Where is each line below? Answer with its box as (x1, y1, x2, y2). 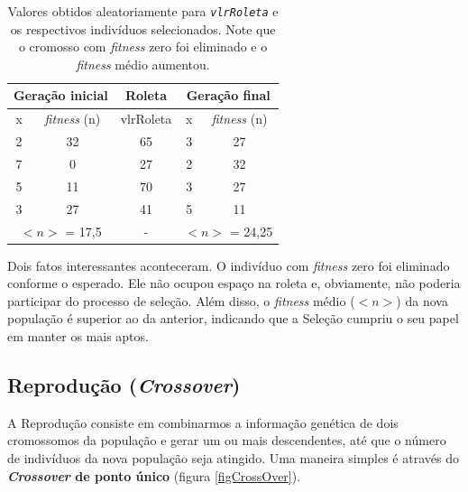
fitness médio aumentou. (76, 54, 210, 73)
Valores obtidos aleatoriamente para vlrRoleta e (7, 2, 279, 20)
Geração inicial (14, 86, 108, 105)
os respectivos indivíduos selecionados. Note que (10, 19, 276, 38)
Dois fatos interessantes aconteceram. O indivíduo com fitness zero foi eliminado (7, 255, 450, 274)
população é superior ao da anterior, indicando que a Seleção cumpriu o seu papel (7, 309, 459, 328)
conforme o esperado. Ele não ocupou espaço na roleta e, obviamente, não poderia (7, 274, 461, 292)
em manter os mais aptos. (7, 326, 149, 345)
